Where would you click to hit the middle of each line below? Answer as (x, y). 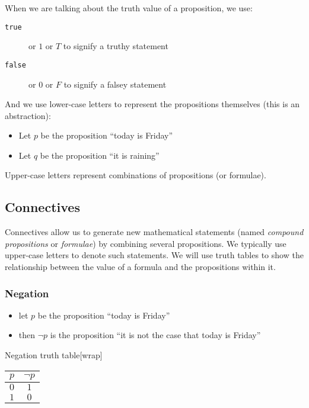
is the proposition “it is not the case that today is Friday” (155, 335)
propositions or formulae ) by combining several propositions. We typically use (146, 243)
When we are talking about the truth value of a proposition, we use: (129, 8)
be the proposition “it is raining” (100, 155)
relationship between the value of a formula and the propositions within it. (140, 267)
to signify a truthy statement (116, 46)
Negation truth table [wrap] (54, 355)
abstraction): (28, 115)
